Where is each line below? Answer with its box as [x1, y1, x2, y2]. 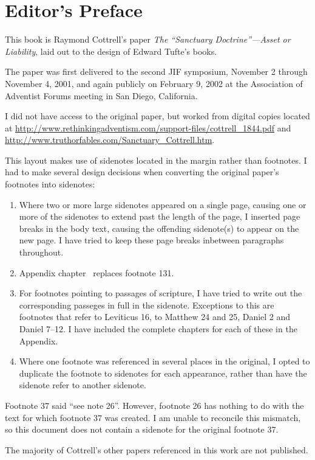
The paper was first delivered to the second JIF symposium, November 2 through [5, 65, 308, 78]
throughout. [19, 246, 64, 259]
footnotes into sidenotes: [5, 178, 95, 190]
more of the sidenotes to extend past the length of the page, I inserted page [19, 210, 300, 223]
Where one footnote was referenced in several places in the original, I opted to [19, 355, 310, 368]
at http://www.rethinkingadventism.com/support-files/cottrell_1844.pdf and [5, 121, 291, 134]
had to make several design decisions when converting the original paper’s [5, 166, 279, 178]
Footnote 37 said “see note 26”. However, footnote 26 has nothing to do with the [5, 399, 304, 411]
